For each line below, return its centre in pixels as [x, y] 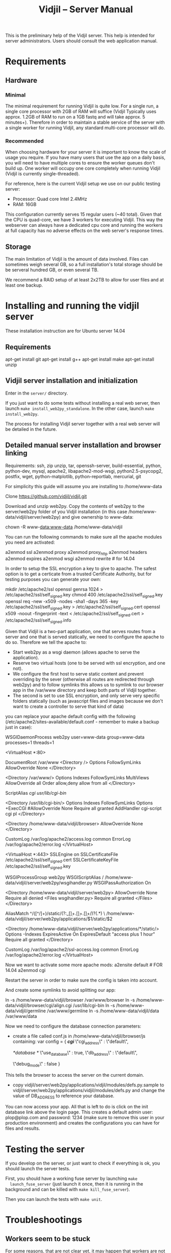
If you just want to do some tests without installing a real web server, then [83, 403]
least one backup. [24, 285]
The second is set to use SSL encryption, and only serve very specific [86, 695]
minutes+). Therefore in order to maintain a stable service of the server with [85, 122]
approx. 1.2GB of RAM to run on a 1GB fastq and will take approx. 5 [75, 117]
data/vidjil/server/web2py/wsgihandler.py [49, 883]
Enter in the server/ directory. [36, 393]
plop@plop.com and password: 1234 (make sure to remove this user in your [85, 1118]
